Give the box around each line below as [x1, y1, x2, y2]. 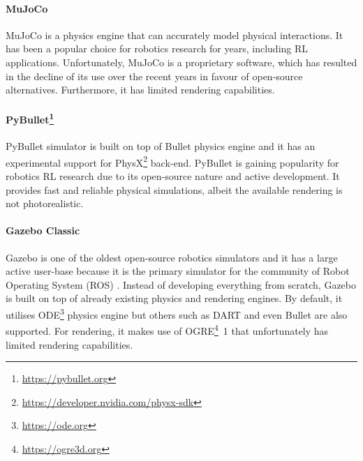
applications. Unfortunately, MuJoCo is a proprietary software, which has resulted [6, 54, 357, 69]
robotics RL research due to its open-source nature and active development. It [6, 169, 340, 183]
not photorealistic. [6, 196, 84, 211]
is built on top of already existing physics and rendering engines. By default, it [6, 291, 343, 305]
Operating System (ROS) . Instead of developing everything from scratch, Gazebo [6, 277, 356, 292]
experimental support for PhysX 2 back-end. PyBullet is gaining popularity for [6, 153, 339, 169]
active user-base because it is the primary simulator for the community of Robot [6, 264, 350, 278]
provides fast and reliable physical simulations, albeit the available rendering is [6, 182, 343, 197]
